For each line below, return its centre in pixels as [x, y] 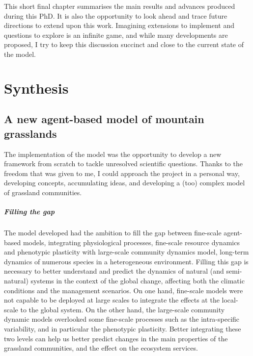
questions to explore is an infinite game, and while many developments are [116, 35]
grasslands [30, 133]
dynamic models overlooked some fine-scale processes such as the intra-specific [122, 319]
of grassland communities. [43, 192]
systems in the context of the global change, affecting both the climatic [138, 281]
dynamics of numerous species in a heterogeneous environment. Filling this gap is [126, 261]
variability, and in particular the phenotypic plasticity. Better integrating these [123, 329]
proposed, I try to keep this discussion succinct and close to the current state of [124, 44]
